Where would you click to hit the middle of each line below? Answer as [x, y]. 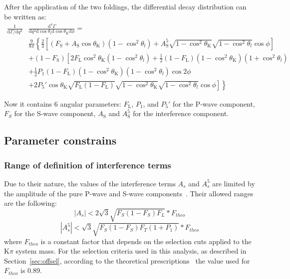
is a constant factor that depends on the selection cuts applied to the [146, 241]
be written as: [25, 16]
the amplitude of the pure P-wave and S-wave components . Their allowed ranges [129, 193]
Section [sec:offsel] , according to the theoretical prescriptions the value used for [127, 260]
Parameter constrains [60, 140]
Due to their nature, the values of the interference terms [90, 183]
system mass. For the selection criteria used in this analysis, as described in [131, 251]
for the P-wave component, [214, 103]
